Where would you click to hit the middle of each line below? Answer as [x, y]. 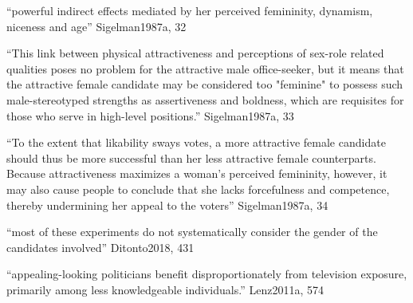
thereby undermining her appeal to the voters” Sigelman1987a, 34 [167, 205]
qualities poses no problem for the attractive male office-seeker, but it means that [205, 68]
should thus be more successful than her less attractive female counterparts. [191, 157]
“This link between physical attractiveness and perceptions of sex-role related [195, 53]
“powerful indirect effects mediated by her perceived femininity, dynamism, [190, 10]
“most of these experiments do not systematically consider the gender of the [192, 232]
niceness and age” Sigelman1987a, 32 [96, 26]
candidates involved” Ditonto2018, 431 [100, 247]
